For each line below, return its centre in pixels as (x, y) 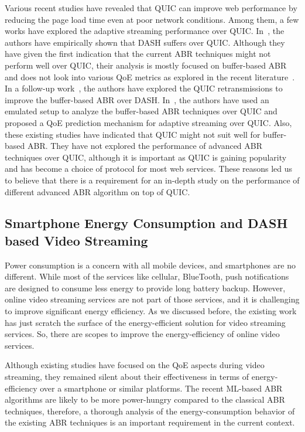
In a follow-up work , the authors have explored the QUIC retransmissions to (144, 88)
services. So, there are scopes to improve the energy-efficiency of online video (142, 334)
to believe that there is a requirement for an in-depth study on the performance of (152, 180)
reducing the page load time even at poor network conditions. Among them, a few (152, 19)
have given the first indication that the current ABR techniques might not (138, 54)
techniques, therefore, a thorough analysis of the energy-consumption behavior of (150, 411)
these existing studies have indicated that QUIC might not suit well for (133, 134)
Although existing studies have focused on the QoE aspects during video (135, 365)
